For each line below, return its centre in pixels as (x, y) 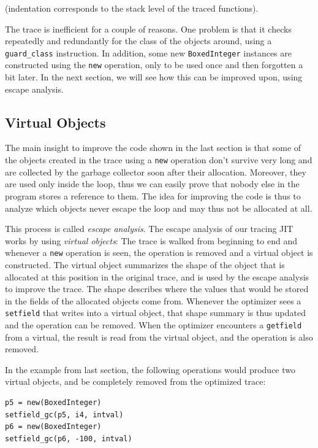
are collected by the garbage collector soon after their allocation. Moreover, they (156, 172)
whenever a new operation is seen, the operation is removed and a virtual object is (159, 253)
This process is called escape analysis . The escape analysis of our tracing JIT (149, 229)
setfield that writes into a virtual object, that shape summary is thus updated (156, 313)
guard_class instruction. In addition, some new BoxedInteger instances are (148, 52)
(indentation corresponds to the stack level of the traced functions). (132, 8)
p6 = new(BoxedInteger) (53, 427)
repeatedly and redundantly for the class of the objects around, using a (138, 41)
